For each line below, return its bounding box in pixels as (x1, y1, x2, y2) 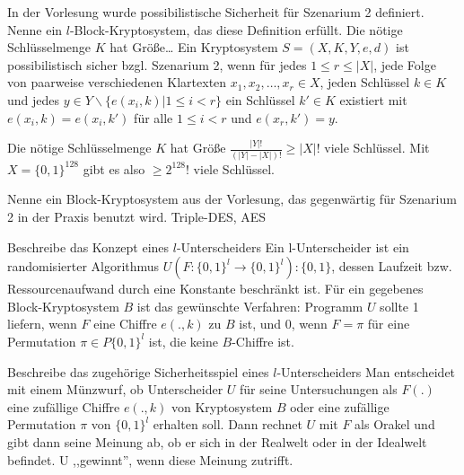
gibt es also (83, 159, 145, 178)
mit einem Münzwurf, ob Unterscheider (7, 380, 223, 399)
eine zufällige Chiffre (7, 397, 120, 416)
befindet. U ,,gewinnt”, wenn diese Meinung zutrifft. (7, 450, 293, 469)
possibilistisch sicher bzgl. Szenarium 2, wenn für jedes (7, 55, 307, 74)
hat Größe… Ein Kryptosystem (109, 38, 278, 57)
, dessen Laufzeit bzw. (331, 257, 452, 276)
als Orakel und (355, 415, 435, 434)
